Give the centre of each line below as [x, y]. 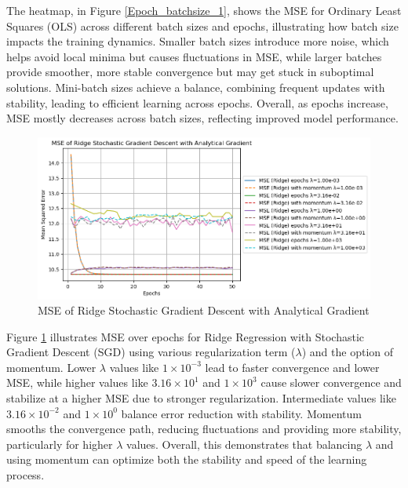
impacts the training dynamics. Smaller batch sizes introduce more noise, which [198, 41]
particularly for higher [60, 444]
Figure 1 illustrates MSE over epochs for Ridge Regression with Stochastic [186, 336]
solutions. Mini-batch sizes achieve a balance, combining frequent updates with [196, 87]
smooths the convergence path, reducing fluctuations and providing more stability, [204, 429]
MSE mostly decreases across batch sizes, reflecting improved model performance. [202, 118]
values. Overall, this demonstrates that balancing [244, 444]
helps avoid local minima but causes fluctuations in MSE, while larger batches [194, 56]
